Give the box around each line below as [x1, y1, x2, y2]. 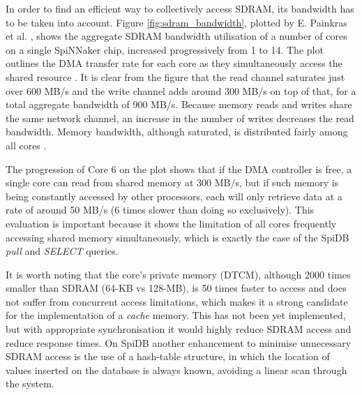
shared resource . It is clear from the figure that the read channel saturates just [6, 69, 345, 84]
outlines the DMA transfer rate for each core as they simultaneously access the [6, 56, 342, 70]
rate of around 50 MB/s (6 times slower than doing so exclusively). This [6, 202, 315, 217]
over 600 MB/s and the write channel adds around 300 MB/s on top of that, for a [6, 83, 356, 98]
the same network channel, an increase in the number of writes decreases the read [6, 110, 354, 125]
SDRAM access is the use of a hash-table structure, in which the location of [6, 349, 330, 364]
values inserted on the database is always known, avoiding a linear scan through [6, 362, 347, 377]
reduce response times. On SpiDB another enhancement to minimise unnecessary [6, 335, 352, 350]
